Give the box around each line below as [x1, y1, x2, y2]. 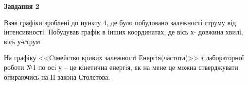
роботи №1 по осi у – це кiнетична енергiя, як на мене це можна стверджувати [4, 62, 238, 72]
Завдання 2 [4, 1, 39, 11]
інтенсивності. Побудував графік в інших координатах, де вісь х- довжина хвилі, [4, 27, 243, 37]
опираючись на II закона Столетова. [4, 71, 110, 82]
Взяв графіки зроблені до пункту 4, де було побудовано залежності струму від [4, 17, 236, 27]
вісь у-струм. [4, 36, 42, 46]
